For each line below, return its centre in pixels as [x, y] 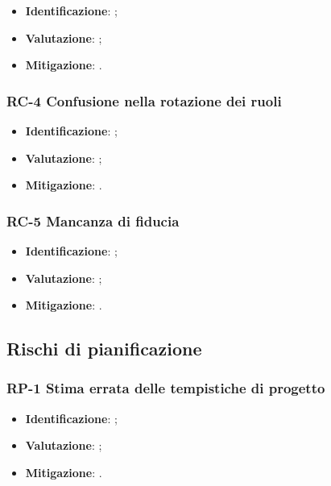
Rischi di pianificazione [104, 349]
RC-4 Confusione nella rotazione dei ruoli [144, 100]
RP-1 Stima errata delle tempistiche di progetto [166, 388]
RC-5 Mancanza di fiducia [93, 220]
